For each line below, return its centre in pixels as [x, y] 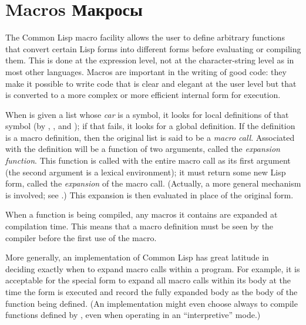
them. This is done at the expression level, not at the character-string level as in [150, 60]
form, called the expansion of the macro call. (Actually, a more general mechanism [153, 183]
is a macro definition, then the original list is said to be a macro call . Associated [150, 137]
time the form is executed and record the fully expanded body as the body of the [152, 292]
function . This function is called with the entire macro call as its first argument [148, 160]
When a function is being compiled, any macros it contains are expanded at [142, 214]
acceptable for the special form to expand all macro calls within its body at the [148, 280]
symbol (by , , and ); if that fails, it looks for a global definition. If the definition [150, 126]
